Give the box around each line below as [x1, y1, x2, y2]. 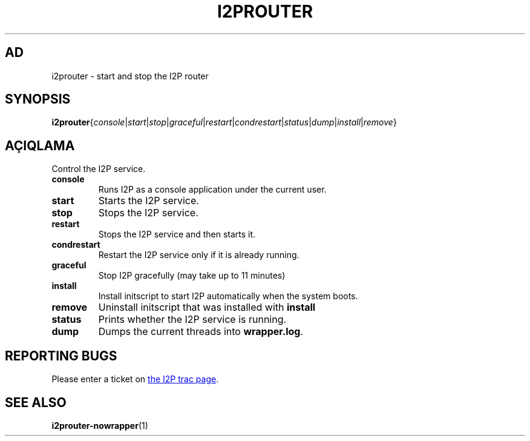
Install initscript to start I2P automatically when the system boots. [98, 291, 358, 302]
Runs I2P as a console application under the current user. [98, 184, 327, 195]
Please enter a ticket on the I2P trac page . [51, 374, 219, 385]
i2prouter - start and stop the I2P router [51, 70, 209, 81]
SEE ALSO [5, 394, 67, 410]
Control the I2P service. [51, 164, 146, 174]
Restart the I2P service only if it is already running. [98, 250, 299, 260]
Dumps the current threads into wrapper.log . [98, 325, 304, 338]
